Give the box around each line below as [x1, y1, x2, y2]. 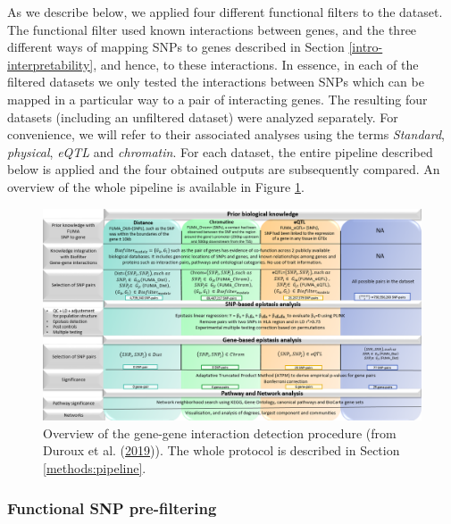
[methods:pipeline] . [43, 458, 146, 477]
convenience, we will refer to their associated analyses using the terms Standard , [7, 125, 445, 144]
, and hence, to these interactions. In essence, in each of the [93, 54, 419, 73]
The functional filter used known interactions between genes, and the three [7, 20, 417, 38]
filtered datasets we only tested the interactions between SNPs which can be [7, 72, 424, 91]
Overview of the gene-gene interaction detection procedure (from [43, 423, 397, 442]
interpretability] [7, 54, 94, 73]
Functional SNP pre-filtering [7, 496, 217, 519]
